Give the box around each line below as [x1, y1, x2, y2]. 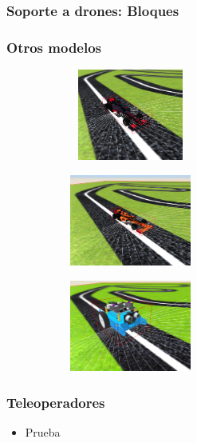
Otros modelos [6, 37, 102, 57]
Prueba [25, 424, 61, 441]
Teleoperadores [6, 392, 105, 412]
